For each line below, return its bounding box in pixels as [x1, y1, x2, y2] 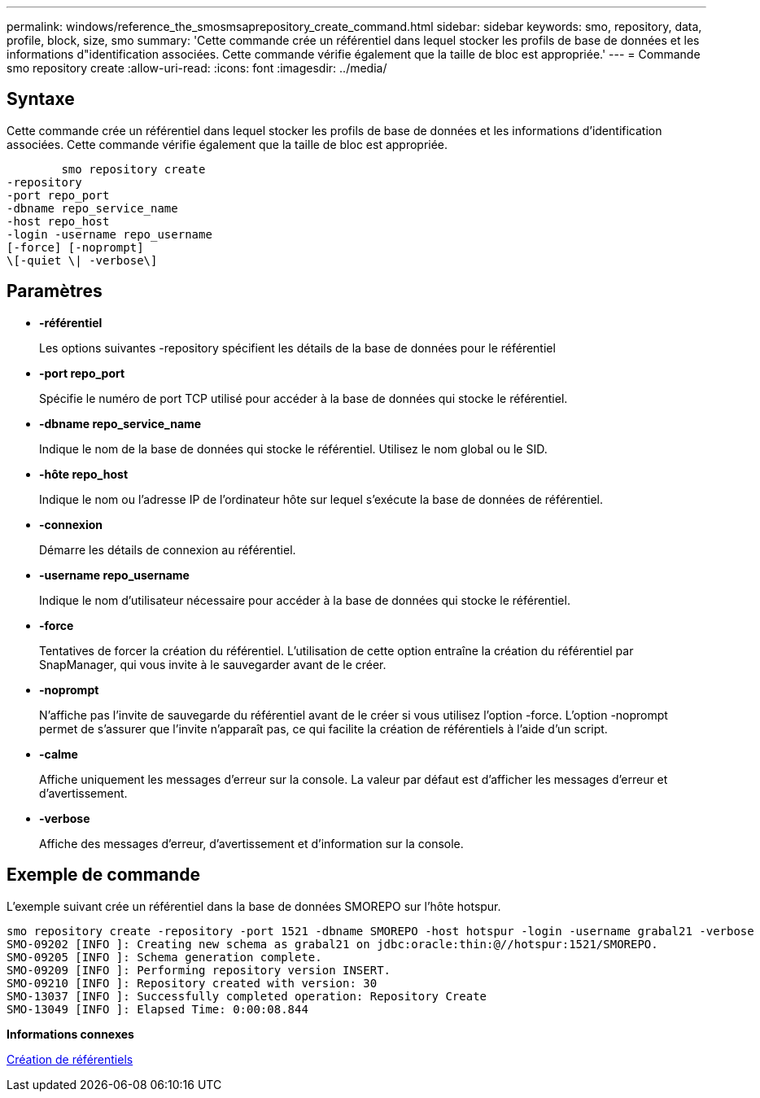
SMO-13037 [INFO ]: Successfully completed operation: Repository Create [7, 989, 487, 1003]
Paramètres [7, 281, 103, 302]
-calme [39, 746, 78, 761]
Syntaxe [7, 89, 75, 110]
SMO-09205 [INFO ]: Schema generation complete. [7, 950, 322, 964]
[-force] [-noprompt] [7, 240, 144, 254]
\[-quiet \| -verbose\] [7, 253, 158, 267]
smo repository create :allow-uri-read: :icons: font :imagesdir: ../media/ [7, 61, 387, 75]
